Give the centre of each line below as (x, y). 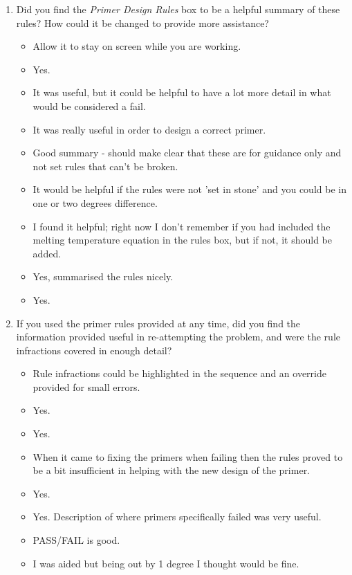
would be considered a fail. (89, 106)
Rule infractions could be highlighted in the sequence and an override (179, 373)
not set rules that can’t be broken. (105, 166)
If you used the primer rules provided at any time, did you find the (158, 323)
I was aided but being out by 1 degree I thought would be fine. (166, 563)
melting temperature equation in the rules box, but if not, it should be (182, 240)
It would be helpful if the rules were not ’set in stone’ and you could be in (189, 189)
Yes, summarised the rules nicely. (103, 276)
